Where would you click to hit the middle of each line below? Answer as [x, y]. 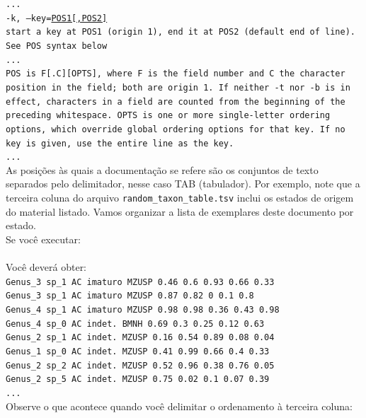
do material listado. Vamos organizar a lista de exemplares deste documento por [180, 211]
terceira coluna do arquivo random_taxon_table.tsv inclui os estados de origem [180, 198]
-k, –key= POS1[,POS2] [57, 18]
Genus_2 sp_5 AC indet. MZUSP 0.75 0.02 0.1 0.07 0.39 [138, 379]
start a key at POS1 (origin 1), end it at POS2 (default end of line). [181, 32]
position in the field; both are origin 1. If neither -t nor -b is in [178, 87]
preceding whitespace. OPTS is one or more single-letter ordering [168, 116]
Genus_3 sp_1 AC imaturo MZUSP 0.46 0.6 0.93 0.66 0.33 [140, 282]
